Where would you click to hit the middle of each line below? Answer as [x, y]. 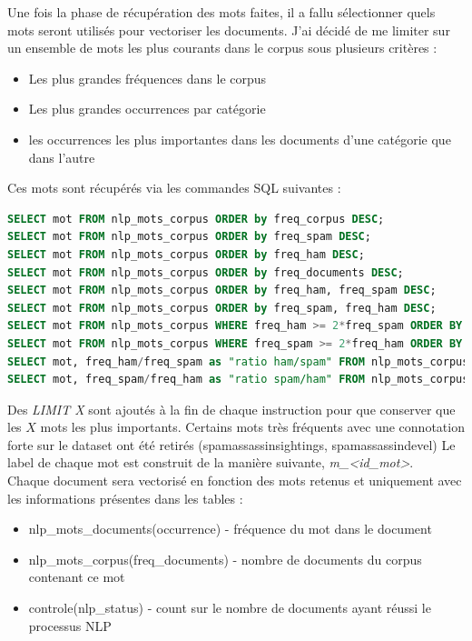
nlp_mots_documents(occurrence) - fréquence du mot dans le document [230, 529]
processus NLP [70, 625]
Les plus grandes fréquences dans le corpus [147, 78]
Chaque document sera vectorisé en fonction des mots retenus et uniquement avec [235, 481]
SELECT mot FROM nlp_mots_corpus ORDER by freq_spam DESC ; [189, 237]
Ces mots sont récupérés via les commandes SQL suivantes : [174, 188]
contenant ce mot [77, 577]
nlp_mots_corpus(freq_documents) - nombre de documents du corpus [225, 559]
